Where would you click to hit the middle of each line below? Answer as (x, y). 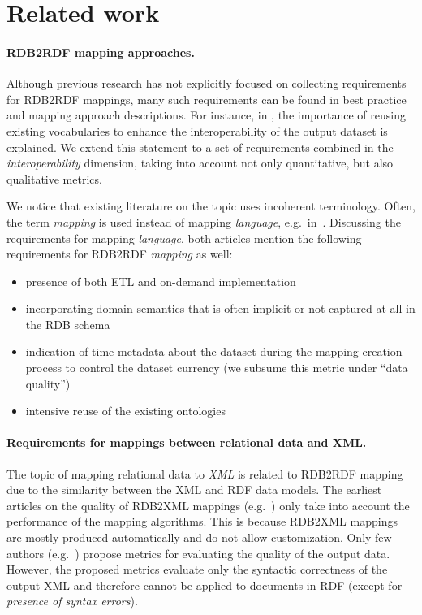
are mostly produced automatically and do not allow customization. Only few (199, 537)
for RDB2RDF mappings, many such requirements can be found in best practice (207, 99)
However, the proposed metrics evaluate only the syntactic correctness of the (197, 569)
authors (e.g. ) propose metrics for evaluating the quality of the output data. (198, 553)
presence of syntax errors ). (72, 601)
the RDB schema (68, 324)
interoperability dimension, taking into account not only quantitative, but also (200, 163)
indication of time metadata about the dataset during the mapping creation (214, 351)
